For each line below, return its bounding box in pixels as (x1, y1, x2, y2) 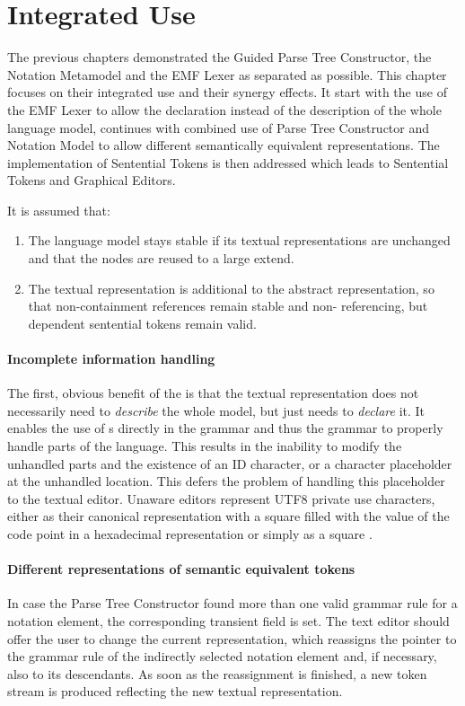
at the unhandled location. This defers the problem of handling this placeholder (7, 472, 445, 490)
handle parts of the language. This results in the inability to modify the (7, 437, 402, 455)
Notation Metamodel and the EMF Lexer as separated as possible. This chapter (7, 65, 447, 84)
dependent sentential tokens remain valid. (28, 313, 257, 332)
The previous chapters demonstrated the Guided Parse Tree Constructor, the (7, 48, 432, 66)
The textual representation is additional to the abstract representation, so (28, 278, 434, 297)
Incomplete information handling (7, 349, 215, 368)
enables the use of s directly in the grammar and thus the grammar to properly (7, 419, 443, 437)
